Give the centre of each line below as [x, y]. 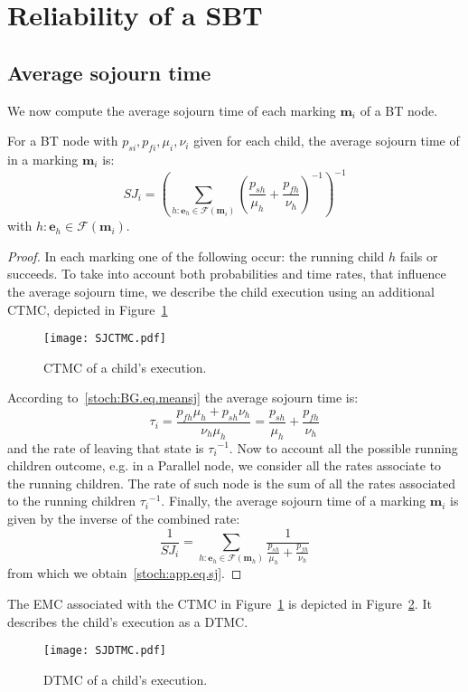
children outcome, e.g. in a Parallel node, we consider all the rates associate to [225, 465]
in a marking [43, 159]
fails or [419, 256]
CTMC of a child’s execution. [125, 367]
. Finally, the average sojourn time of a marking [294, 501]
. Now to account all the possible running [343, 447]
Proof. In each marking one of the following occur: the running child [196, 256]
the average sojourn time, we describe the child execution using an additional [221, 291]
